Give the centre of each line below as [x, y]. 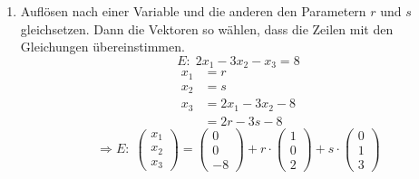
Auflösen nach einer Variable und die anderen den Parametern [193, 11]
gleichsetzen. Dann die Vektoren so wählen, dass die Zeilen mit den [207, 28]
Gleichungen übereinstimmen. [102, 47]
